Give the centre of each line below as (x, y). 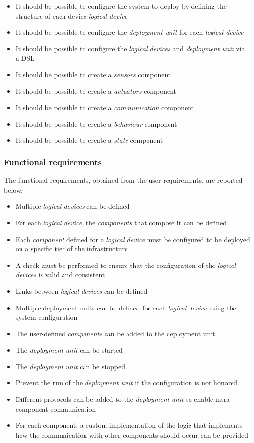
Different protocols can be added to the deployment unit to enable (114, 399)
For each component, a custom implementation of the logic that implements (129, 425)
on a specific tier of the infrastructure (72, 249)
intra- (223, 399)
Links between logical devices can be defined (81, 291)
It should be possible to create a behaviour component (96, 123)
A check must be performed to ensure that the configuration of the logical (126, 265)
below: (13, 189)
